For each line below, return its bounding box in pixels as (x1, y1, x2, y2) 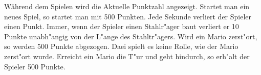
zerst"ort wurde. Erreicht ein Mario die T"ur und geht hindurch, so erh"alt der (4, 51, 250, 61)
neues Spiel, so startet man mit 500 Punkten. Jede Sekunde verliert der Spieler (4, 11, 252, 21)
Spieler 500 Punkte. (4, 61, 66, 71)
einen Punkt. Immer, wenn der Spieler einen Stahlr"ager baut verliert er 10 (4, 21, 239, 32)
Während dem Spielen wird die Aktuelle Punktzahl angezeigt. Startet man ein (4, 1, 250, 11)
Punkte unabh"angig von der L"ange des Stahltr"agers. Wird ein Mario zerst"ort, (4, 31, 257, 41)
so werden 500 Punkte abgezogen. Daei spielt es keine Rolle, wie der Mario (4, 41, 238, 52)
